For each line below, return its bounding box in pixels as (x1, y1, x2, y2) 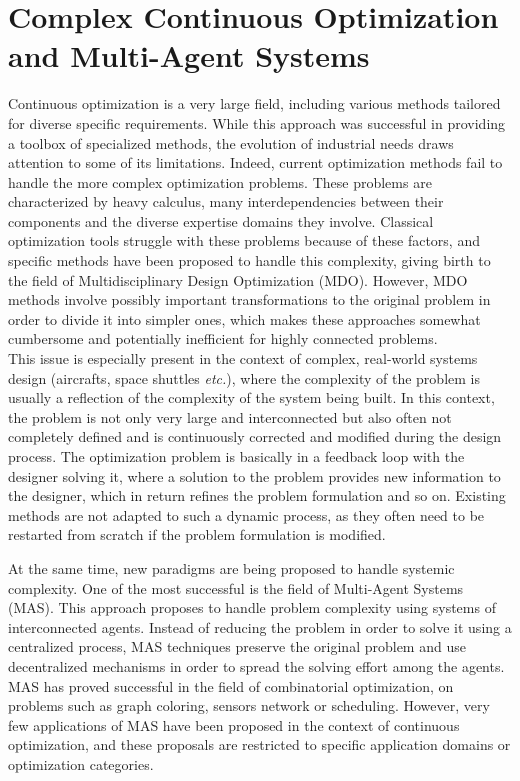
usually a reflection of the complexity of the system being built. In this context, (8, 387, 495, 408)
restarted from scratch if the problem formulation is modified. (8, 524, 386, 545)
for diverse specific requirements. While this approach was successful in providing (8, 112, 506, 133)
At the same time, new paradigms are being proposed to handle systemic (8, 557, 455, 578)
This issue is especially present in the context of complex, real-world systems (8, 348, 478, 369)
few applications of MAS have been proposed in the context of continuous (8, 714, 460, 735)
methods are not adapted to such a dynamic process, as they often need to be (8, 504, 485, 525)
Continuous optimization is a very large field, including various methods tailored (8, 93, 501, 114)
